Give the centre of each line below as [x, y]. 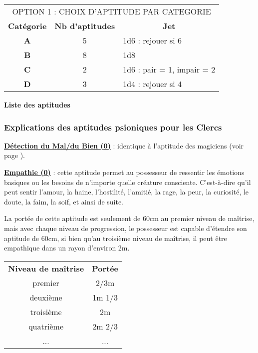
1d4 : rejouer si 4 [152, 84]
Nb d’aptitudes [85, 26]
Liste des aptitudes [37, 104]
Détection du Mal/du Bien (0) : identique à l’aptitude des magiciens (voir [124, 145]
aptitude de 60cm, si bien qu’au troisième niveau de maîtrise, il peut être [116, 238]
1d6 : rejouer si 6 [152, 40]
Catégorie [27, 26]
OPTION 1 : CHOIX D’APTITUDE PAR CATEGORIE [112, 11]
